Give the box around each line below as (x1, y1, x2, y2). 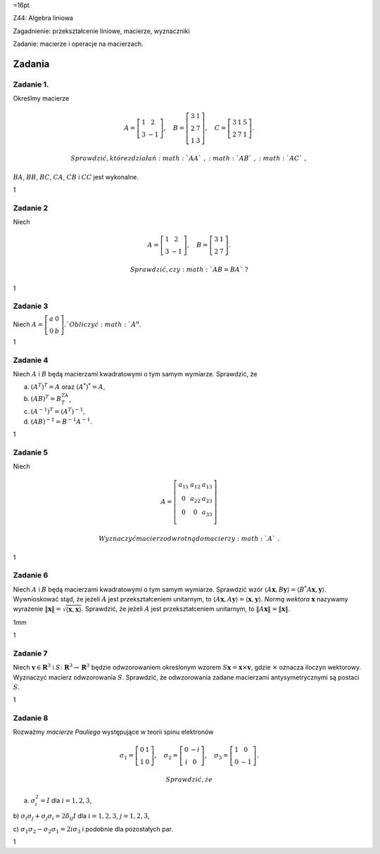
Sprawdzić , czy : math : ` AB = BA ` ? (129, 266, 249, 274)
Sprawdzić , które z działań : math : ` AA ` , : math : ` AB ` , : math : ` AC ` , (70, 155, 307, 162)
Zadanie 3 (13, 301, 49, 311)
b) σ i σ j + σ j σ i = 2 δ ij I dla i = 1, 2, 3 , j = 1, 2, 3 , (13, 812, 151, 822)
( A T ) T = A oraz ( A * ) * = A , (30, 382, 106, 391)
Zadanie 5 (13, 447, 49, 457)
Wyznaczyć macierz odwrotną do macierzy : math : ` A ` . (99, 535, 280, 543)
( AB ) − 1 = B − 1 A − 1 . (30, 416, 93, 426)
